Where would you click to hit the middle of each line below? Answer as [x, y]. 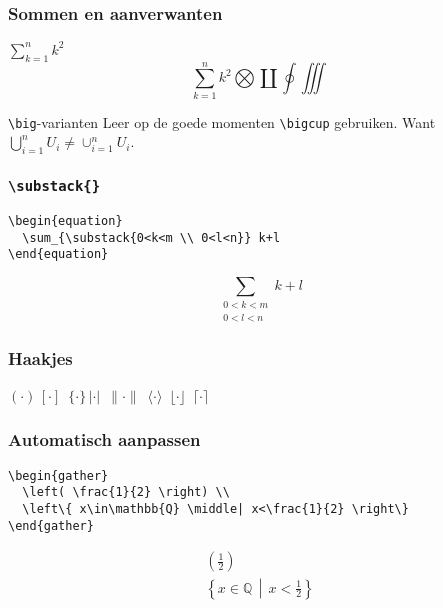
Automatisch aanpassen [104, 439]
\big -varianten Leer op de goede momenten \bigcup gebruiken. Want [222, 121]
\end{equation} [58, 254]
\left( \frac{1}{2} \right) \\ [126, 492]
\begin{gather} [58, 475]
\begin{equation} [65, 220]
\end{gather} [51, 525]
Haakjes [40, 357]
